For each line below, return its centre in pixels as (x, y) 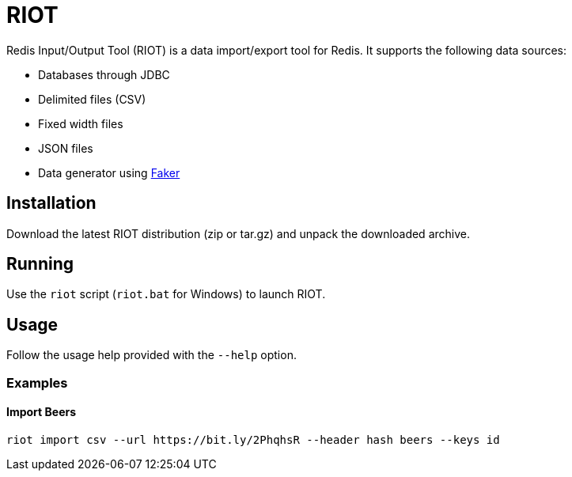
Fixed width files (81, 123)
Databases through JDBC (104, 74)
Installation (51, 203)
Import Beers (42, 412)
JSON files (66, 148)
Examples (37, 382)
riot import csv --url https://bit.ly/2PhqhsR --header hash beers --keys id (253, 439)
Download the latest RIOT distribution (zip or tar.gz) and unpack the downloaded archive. (238, 233)
